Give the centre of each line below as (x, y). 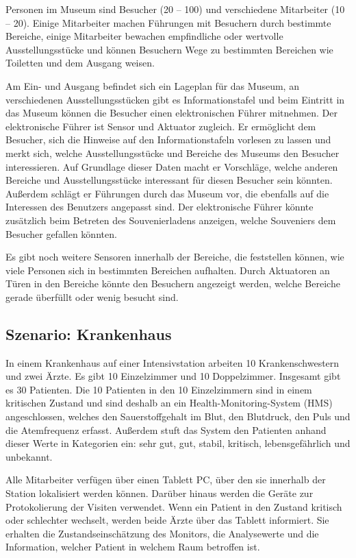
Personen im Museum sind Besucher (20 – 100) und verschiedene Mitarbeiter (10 (175, 9)
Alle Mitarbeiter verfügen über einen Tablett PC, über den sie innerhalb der (166, 480)
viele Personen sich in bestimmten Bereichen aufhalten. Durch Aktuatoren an (168, 270)
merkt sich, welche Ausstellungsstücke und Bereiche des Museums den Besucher (173, 153)
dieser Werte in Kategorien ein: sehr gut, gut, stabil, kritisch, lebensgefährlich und (178, 443)
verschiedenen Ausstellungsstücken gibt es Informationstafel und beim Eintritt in (175, 99)
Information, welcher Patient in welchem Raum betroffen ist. (133, 547)
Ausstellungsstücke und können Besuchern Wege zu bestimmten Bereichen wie (169, 49)
